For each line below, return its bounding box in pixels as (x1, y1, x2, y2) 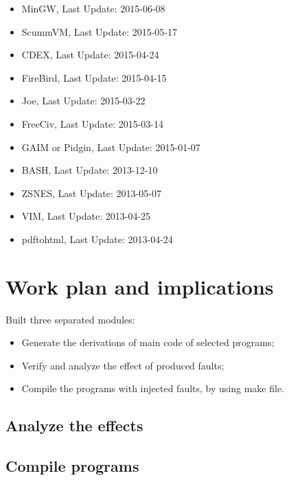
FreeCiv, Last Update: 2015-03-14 (21, 116, 164, 130)
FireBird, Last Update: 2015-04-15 (21, 70, 167, 84)
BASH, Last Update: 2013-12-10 (21, 163, 158, 177)
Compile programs (5, 455, 139, 477)
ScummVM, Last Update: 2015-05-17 (21, 24, 178, 38)
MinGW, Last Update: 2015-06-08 (21, 1, 165, 15)
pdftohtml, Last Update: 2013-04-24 (21, 231, 173, 246)
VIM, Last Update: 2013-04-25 (21, 209, 151, 223)
